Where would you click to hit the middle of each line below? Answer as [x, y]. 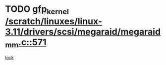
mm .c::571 [26, 43]
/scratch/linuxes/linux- [54, 21]
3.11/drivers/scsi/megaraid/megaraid [83, 32]
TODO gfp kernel [37, 10]
